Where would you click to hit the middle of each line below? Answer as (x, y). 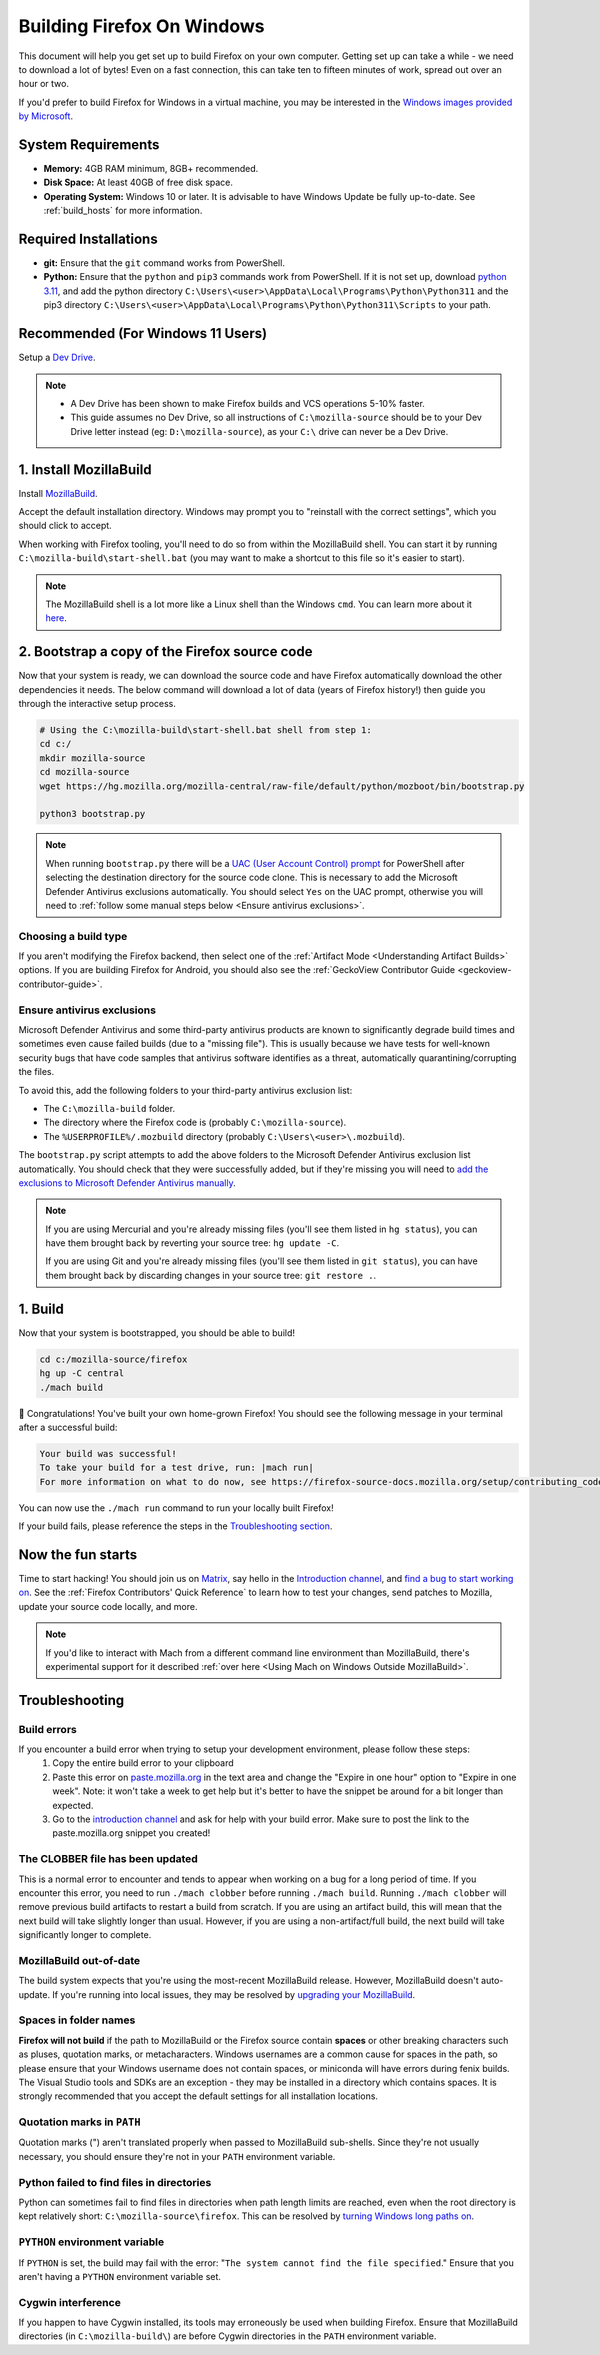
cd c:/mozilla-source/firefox (113, 1359)
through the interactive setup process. (97, 704)
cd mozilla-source (84, 772)
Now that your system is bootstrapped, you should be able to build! (156, 1332)
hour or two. (44, 84)
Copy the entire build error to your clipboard (143, 1763)
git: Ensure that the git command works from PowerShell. (164, 263)
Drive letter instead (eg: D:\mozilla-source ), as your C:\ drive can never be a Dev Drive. (259, 431)
